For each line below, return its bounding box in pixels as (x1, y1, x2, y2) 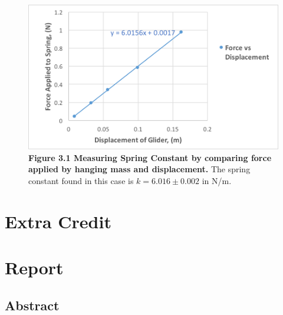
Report (5, 255, 64, 280)
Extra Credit (5, 209, 111, 233)
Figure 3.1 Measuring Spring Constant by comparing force (28, 151, 272, 163)
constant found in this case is (28, 174, 134, 186)
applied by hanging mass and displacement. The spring (28, 163, 251, 175)
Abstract (5, 296, 60, 314)
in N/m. (202, 174, 232, 186)
